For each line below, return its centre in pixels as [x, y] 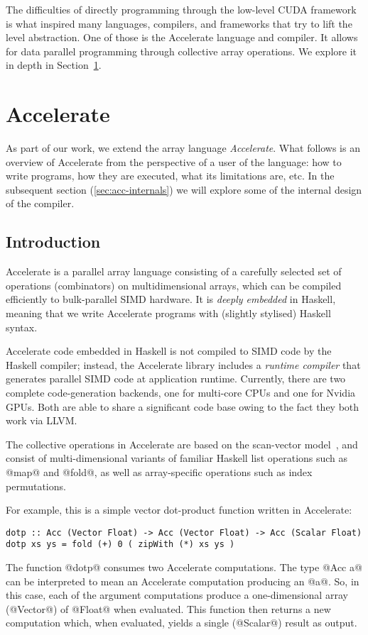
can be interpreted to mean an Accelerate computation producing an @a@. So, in [183, 581]
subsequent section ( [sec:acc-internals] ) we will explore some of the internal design [184, 189]
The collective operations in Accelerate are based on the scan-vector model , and [182, 444]
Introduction [53, 242]
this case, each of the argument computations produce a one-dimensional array [177, 595]
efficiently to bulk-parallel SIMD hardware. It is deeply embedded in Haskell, [171, 299]
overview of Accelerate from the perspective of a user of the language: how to [174, 161]
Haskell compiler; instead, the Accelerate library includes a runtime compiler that [183, 364]
